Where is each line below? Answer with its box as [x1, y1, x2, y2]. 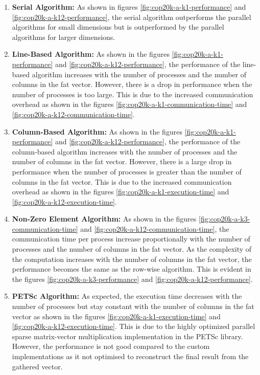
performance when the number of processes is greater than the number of [12, 166, 242, 177]
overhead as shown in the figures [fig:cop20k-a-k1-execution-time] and [12, 186, 229, 197]
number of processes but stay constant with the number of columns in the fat [12, 301, 254, 312]
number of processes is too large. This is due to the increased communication [12, 89, 253, 99]
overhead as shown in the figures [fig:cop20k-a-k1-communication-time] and [12, 99, 247, 109]
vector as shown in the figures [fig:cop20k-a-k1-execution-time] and [12, 311, 221, 321]
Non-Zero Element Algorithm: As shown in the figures [12, 213, 197, 224]
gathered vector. [12, 361, 63, 371]
